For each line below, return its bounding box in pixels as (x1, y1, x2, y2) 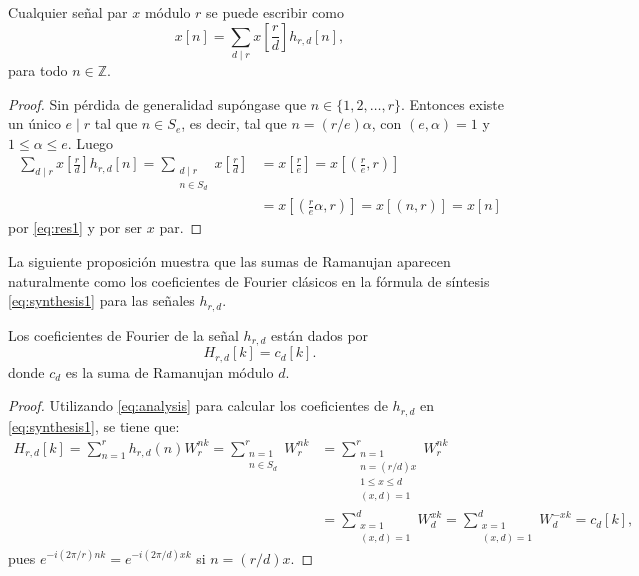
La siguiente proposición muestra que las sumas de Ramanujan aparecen (8, 250, 451, 271)
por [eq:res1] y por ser (8, 217, 143, 238)
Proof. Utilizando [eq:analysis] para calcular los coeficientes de (8, 395, 388, 416)
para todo (8, 59, 68, 80)
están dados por (271, 324, 369, 345)
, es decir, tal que (181, 113, 287, 134)
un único (8, 113, 61, 134)
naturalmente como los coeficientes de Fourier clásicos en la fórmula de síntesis (8, 270, 490, 291)
